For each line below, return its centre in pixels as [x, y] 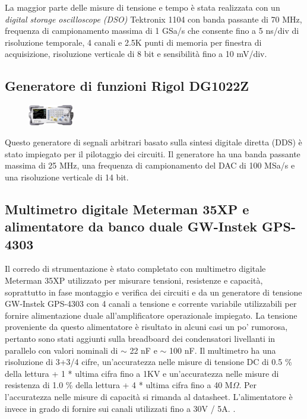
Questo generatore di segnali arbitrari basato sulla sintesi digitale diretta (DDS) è [153, 142]
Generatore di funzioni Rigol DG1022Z [127, 86]
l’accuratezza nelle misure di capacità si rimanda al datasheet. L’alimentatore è [149, 396]
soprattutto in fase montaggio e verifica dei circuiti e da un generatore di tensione [153, 292]
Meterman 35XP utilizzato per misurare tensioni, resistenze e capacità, [134, 280]
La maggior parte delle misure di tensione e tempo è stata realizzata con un [143, 7]
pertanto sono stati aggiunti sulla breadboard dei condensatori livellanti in [140, 338]
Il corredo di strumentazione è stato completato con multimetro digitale [135, 269]
